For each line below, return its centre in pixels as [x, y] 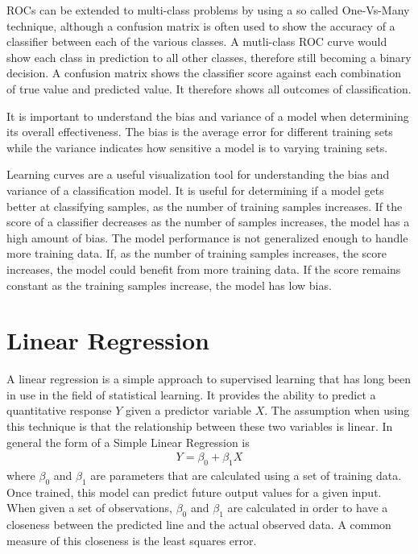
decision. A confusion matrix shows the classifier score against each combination [204, 73]
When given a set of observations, [89, 508]
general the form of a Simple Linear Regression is [128, 442]
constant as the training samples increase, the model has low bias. [169, 285]
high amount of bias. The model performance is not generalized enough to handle [207, 237]
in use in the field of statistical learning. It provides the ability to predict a [191, 394]
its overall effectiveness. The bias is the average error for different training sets [200, 132]
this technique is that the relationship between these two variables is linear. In [200, 426]
